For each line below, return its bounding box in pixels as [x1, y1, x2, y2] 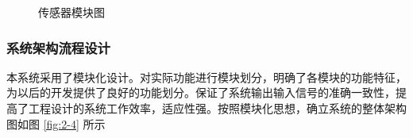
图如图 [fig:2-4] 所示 [6, 115, 106, 132]
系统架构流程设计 [6, 37, 110, 57]
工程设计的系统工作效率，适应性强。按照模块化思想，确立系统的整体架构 [28, 100, 407, 116]
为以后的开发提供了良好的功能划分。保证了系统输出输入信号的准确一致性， [6, 84, 396, 101]
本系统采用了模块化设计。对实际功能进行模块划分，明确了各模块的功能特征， [6, 68, 407, 85]
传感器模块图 [38, 4, 105, 20]
